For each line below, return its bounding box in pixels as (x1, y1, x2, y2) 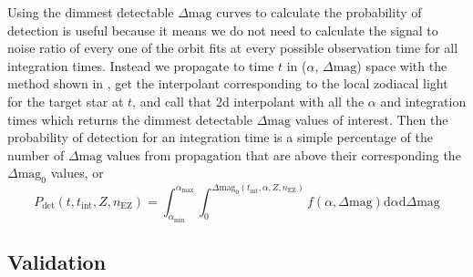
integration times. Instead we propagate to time (7, 56, 274, 75)
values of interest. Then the (294, 109, 448, 128)
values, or (50, 163, 104, 182)
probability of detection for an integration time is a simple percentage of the (7, 128, 433, 147)
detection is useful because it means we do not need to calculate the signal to (7, 20, 438, 39)
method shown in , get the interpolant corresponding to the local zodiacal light (7, 74, 448, 93)
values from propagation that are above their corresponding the (106, 145, 461, 164)
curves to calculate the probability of (216, 3, 422, 21)
